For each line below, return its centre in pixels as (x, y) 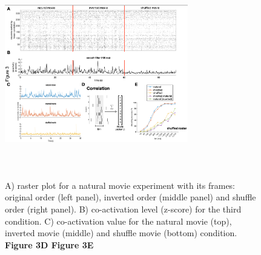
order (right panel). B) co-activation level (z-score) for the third (123, 209)
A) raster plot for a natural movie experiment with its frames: (120, 185)
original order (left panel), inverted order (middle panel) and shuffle (130, 197)
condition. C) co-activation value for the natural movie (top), (118, 221)
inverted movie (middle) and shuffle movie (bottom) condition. (121, 233)
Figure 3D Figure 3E (49, 244)
